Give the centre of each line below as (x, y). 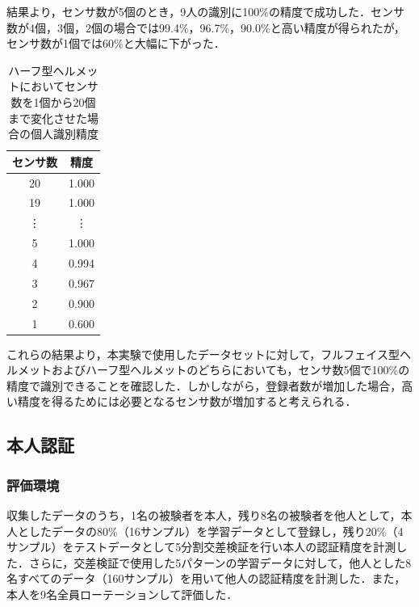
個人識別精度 (64, 134)
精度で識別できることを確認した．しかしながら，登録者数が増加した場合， (204, 385)
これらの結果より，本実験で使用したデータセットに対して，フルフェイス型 (203, 354)
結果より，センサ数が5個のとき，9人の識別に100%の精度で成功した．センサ (205, 11)
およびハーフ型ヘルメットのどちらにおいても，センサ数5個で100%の (230, 370)
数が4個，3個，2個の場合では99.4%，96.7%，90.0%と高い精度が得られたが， (206, 27)
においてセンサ (59, 86)
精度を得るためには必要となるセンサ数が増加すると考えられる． (187, 401)
